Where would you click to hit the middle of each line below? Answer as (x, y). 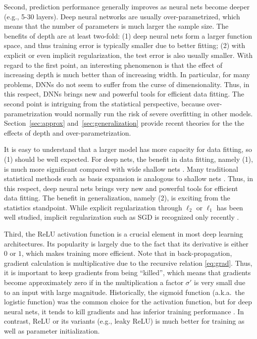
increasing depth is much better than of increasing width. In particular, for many (127, 74)
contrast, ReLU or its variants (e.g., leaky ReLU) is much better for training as (124, 321)
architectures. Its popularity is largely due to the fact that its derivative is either (126, 243)
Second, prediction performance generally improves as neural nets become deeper (127, 6)
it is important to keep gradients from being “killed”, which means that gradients (128, 272)
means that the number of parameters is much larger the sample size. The (116, 26)
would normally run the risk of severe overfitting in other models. (154, 113)
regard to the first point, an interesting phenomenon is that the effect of (113, 65)
